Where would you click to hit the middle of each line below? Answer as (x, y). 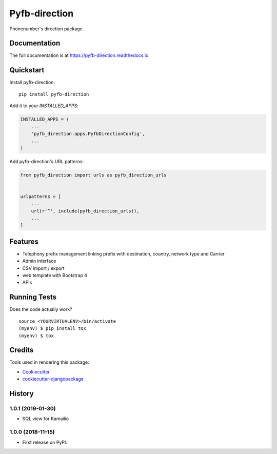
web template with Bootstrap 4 (55, 275)
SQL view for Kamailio (46, 419)
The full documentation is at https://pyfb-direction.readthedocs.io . (80, 55)
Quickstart (27, 70)
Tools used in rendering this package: (49, 362)
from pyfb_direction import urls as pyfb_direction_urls (93, 175)
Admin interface (39, 261)
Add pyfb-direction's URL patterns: (47, 161)
